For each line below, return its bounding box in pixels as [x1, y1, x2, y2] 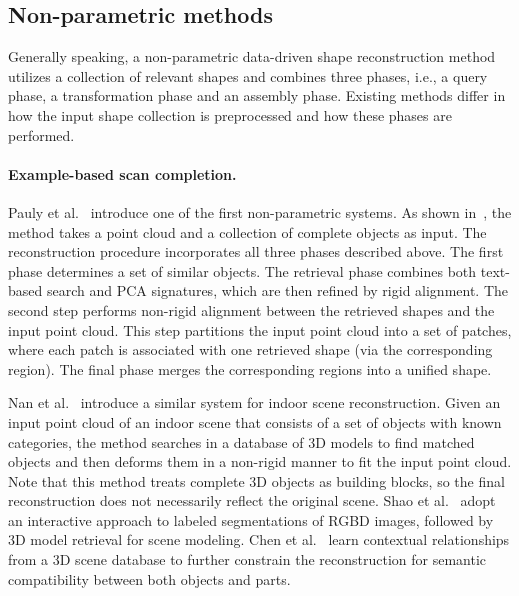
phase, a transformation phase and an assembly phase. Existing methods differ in [8, 85, 506, 106]
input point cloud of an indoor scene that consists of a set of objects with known [8, 411, 502, 432]
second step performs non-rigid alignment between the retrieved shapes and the [8, 299, 495, 320]
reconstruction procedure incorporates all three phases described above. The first [8, 241, 504, 262]
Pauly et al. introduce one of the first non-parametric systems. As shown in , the [8, 201, 512, 222]
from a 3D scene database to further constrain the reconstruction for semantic [8, 549, 487, 570]
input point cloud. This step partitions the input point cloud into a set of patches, [8, 319, 512, 340]
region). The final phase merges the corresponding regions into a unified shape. [8, 358, 492, 379]
